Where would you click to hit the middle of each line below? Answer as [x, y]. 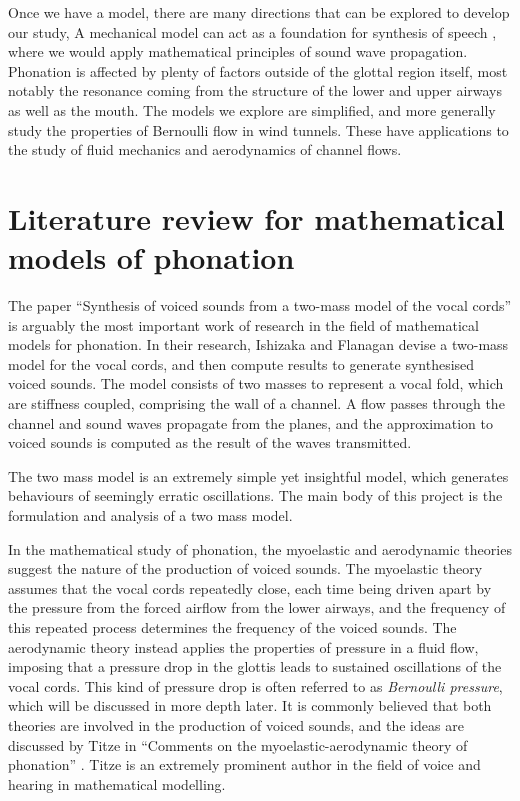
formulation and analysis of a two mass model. [150, 515]
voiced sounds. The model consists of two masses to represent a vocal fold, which [256, 383]
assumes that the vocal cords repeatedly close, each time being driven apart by [250, 587]
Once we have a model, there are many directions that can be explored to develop [259, 12]
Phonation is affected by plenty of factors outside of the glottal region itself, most [258, 70]
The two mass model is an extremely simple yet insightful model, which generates [258, 475]
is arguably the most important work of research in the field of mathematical [243, 324]
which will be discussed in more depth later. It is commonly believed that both [250, 705]
